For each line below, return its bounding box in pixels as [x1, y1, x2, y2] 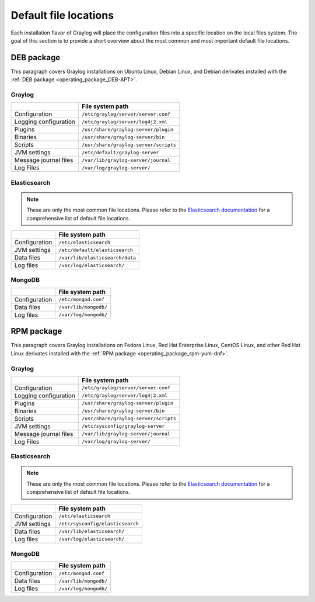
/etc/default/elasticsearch [58, 247, 134, 253]
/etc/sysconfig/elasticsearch [58, 521, 139, 527]
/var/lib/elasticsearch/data [58, 254, 136, 261]
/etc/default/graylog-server [82, 149, 159, 155]
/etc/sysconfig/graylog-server [82, 423, 165, 430]
